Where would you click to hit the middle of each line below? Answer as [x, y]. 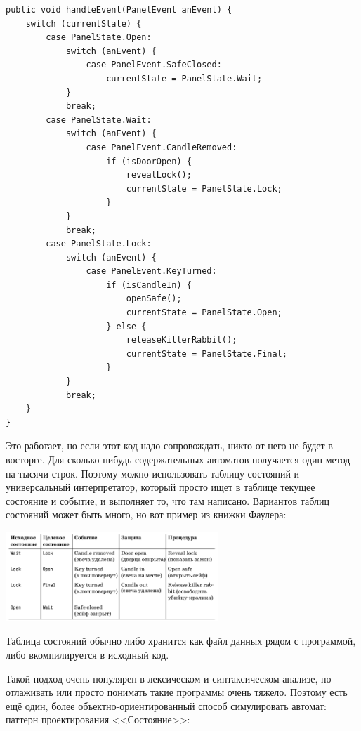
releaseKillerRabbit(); [182, 340]
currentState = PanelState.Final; [206, 354]
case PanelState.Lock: [99, 244]
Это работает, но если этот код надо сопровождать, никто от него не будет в [169, 446]
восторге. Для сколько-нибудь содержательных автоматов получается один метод [178, 459]
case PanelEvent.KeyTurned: [151, 271]
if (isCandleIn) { [149, 285]
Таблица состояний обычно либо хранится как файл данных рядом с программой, [181, 641]
